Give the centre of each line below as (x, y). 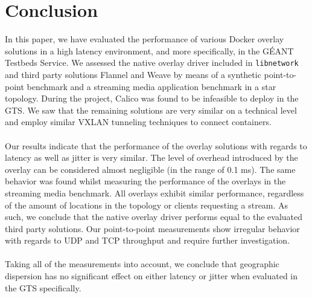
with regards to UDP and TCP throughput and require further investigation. (148, 240)
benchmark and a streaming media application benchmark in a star (151, 86)
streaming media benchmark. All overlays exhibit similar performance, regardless (154, 193)
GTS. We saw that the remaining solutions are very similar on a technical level (151, 110)
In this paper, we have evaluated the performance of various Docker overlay (145, 39)
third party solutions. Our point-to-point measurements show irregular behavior (152, 228)
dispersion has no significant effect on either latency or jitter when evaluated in (151, 276)
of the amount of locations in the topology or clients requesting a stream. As (147, 205)
